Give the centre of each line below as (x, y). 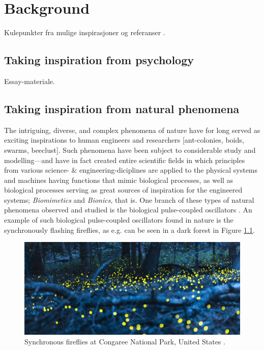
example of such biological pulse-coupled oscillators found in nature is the (119, 220)
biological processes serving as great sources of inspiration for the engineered (123, 190)
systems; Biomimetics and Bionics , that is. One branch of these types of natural (129, 199)
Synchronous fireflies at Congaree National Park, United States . (125, 342)
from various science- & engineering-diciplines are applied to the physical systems (131, 170)
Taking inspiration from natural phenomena (122, 108)
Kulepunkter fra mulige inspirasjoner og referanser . (85, 32)
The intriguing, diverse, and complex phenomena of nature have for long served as (132, 130)
